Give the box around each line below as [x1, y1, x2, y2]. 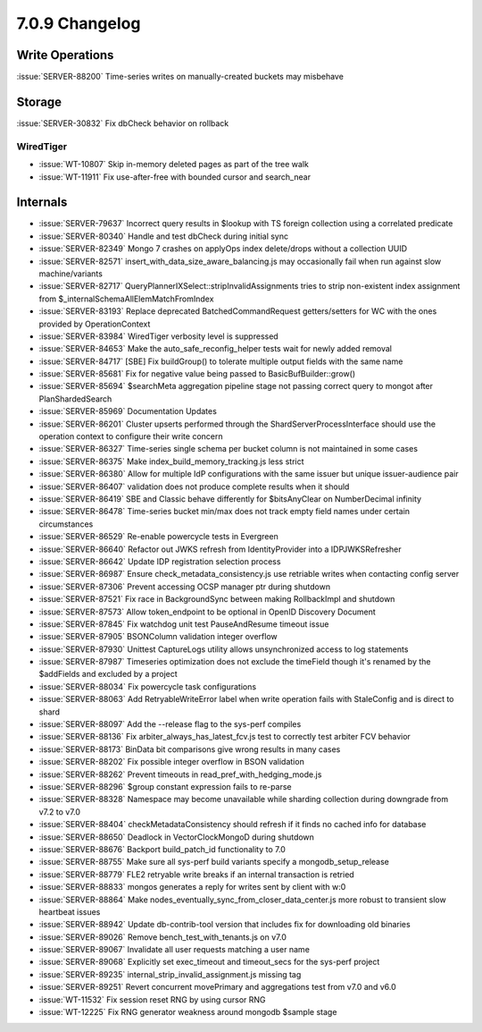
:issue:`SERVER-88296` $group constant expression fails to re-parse [38, 781, 292, 791]
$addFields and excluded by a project [38, 669, 178, 680]
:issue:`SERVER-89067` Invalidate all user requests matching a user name [38, 944, 310, 955]
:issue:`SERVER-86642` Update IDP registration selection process [38, 555, 281, 567]
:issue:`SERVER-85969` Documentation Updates [38, 406, 218, 417]
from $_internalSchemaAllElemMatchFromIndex [38, 293, 214, 304]
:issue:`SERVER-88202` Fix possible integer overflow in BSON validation [38, 757, 305, 767]
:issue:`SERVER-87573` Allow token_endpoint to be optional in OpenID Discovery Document [38, 606, 377, 617]
